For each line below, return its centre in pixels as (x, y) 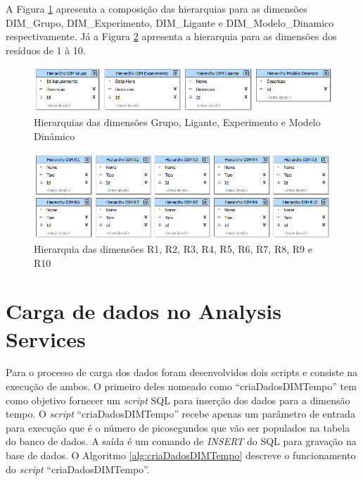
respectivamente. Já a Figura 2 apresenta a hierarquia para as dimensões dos (171, 36)
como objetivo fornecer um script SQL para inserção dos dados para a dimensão (178, 400)
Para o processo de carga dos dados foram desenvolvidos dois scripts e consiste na (182, 372)
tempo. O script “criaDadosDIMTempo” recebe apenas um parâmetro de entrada (180, 414)
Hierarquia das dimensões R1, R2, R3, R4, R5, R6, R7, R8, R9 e (173, 248)
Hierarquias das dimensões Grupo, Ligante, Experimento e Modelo (177, 122)
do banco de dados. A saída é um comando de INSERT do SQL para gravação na (181, 441)
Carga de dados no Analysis (144, 311)
